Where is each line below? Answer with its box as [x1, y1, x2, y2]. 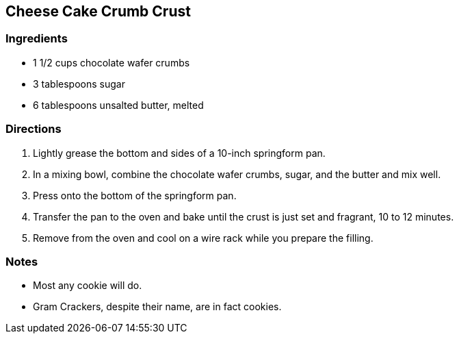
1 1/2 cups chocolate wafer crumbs [33, 56, 190, 68]
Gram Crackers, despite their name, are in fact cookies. [33, 301, 282, 313]
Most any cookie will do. [33, 279, 142, 292]
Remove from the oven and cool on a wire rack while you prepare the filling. [33, 231, 373, 244]
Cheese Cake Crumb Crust [5, 3, 191, 20]
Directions [5, 122, 62, 136]
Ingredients [5, 32, 68, 46]
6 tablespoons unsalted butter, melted [33, 99, 204, 111]
